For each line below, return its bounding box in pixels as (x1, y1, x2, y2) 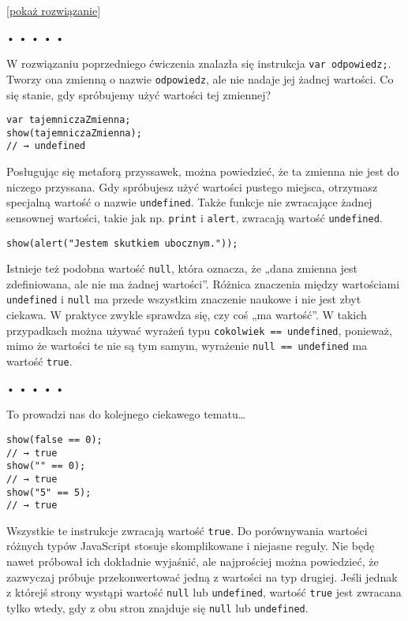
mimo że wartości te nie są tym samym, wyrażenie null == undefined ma (6, 337, 368, 354)
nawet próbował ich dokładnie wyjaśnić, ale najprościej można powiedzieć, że (6, 553, 379, 570)
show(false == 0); (6, 433, 103, 445)
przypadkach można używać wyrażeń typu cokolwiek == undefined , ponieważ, (6, 322, 392, 338)
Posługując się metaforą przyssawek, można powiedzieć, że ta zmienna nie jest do (6, 163, 399, 180)
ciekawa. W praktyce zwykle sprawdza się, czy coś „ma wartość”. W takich (6, 307, 367, 323)
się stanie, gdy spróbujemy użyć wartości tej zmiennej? (6, 86, 271, 102)
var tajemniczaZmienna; (6, 114, 131, 126)
